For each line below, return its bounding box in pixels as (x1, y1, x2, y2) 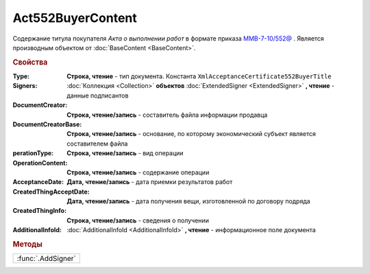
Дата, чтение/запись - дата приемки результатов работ (66, 178, 233, 186)
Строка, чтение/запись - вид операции (66, 149, 184, 157)
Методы (12, 240, 42, 249)
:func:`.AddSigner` (16, 254, 77, 264)
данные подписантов (66, 91, 129, 100)
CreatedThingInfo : (12, 207, 67, 215)
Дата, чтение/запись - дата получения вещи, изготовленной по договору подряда (66, 197, 311, 205)
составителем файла (66, 139, 128, 148)
